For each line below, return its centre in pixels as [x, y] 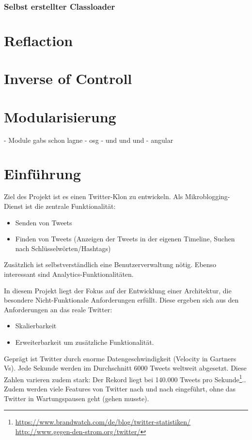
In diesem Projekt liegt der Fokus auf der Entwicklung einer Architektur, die [118, 290]
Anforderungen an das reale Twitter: [58, 309]
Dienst [14, 206]
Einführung [42, 173]
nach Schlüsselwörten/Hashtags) [63, 248]
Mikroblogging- [207, 196]
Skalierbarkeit [36, 326]
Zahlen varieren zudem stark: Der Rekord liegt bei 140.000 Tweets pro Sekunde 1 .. [125, 378]
